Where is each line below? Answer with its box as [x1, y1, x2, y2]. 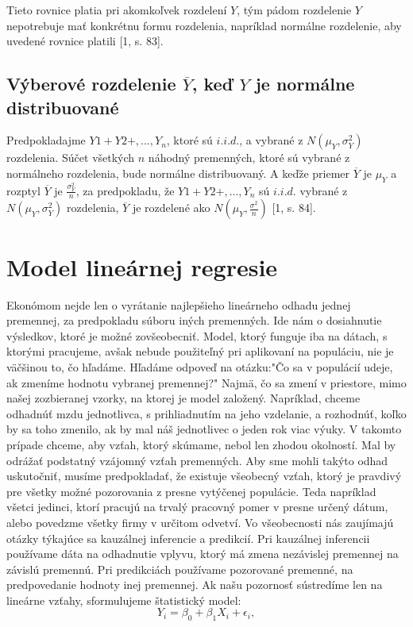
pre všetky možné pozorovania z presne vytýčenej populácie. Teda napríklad [6, 483, 376, 499]
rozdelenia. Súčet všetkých [6, 149, 135, 166]
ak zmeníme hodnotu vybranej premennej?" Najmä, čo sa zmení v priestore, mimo [6, 374, 407, 390]
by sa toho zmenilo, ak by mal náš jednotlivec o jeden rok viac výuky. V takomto [6, 421, 402, 437]
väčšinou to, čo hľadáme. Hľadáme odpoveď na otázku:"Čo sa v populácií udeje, [6, 358, 393, 375]
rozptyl [6, 182, 41, 198]
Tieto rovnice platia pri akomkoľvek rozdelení [6, 2, 227, 17]
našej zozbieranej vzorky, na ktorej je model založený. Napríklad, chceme [6, 390, 361, 406]
